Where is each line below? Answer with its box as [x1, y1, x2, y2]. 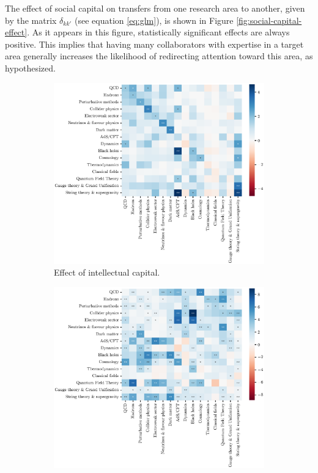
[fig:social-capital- [236, 13, 302, 26]
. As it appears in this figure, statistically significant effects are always [27, 26, 290, 38]
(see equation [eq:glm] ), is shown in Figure [75, 13, 234, 26]
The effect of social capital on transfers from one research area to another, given [5, 2, 305, 14]
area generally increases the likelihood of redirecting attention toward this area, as [5, 50, 313, 62]
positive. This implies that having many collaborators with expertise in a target [5, 37, 304, 50]
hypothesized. [5, 61, 56, 74]
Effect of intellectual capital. [54, 266, 160, 279]
